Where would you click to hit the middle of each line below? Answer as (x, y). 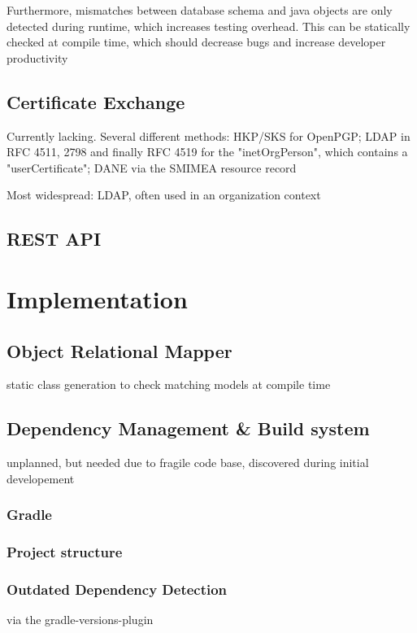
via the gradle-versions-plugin (80, 620)
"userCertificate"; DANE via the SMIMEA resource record (152, 167)
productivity (37, 57)
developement (41, 478)
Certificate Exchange (96, 101)
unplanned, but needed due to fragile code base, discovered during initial (188, 463)
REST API (54, 239)
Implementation (97, 298)
